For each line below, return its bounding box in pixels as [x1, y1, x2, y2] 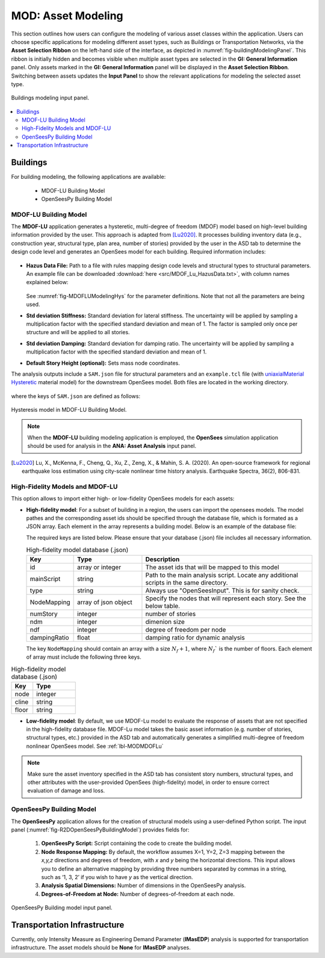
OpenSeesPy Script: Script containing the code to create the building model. [41, 840, 233, 847]
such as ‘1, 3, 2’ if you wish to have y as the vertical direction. [41, 873, 193, 880]
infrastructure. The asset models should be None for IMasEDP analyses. [11, 944, 191, 951]
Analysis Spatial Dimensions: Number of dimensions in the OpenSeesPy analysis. [41, 882, 246, 889]
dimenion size [145, 617, 185, 626]
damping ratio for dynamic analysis [145, 633, 245, 641]
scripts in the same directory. [145, 578, 228, 586]
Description [145, 555, 180, 563]
